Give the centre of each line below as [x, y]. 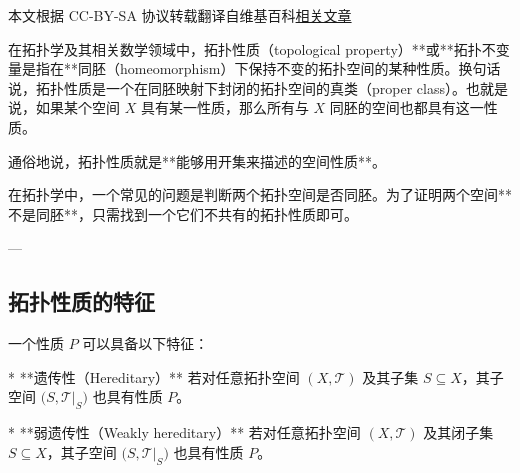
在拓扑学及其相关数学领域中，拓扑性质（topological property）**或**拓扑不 [252, 48]
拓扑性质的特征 [81, 301]
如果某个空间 [77, 107]
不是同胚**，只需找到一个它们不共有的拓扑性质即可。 [183, 213]
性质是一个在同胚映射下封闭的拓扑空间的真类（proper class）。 [264, 87]
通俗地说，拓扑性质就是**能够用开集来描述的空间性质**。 [197, 160]
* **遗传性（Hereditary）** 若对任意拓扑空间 [154, 376]
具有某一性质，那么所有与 [224, 107]
